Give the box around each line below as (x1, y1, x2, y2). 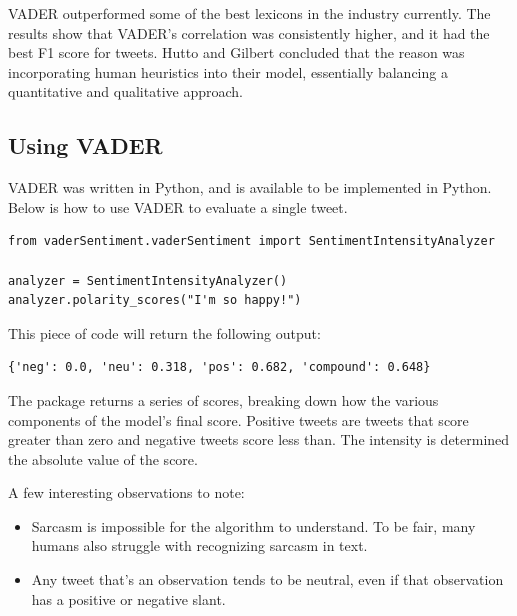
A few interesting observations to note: (8, 482, 245, 503)
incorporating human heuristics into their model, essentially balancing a (8, 61, 448, 82)
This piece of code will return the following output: (8, 322, 321, 343)
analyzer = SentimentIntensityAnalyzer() (8, 273, 288, 288)
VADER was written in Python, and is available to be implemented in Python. (8, 177, 492, 198)
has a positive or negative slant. (31, 588, 226, 609)
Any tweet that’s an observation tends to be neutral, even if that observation (31, 569, 504, 590)
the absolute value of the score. (8, 448, 198, 469)
